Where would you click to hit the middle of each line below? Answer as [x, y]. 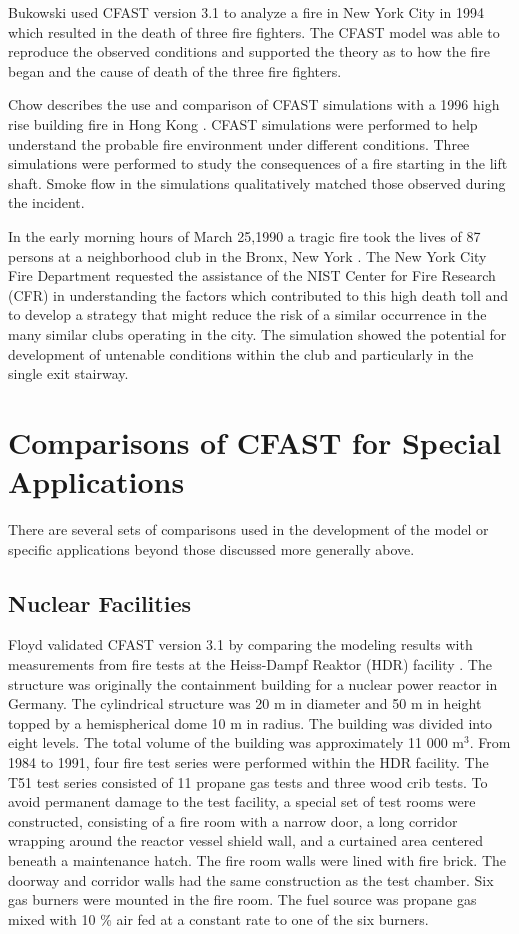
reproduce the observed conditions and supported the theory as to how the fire [249, 51]
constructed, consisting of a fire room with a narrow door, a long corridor [233, 820]
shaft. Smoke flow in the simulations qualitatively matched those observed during [257, 182]
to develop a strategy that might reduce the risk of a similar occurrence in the [247, 314]
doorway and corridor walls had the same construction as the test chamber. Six [251, 879]
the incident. [46, 202]
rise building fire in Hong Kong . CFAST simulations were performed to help [243, 123]
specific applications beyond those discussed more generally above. [211, 548]
